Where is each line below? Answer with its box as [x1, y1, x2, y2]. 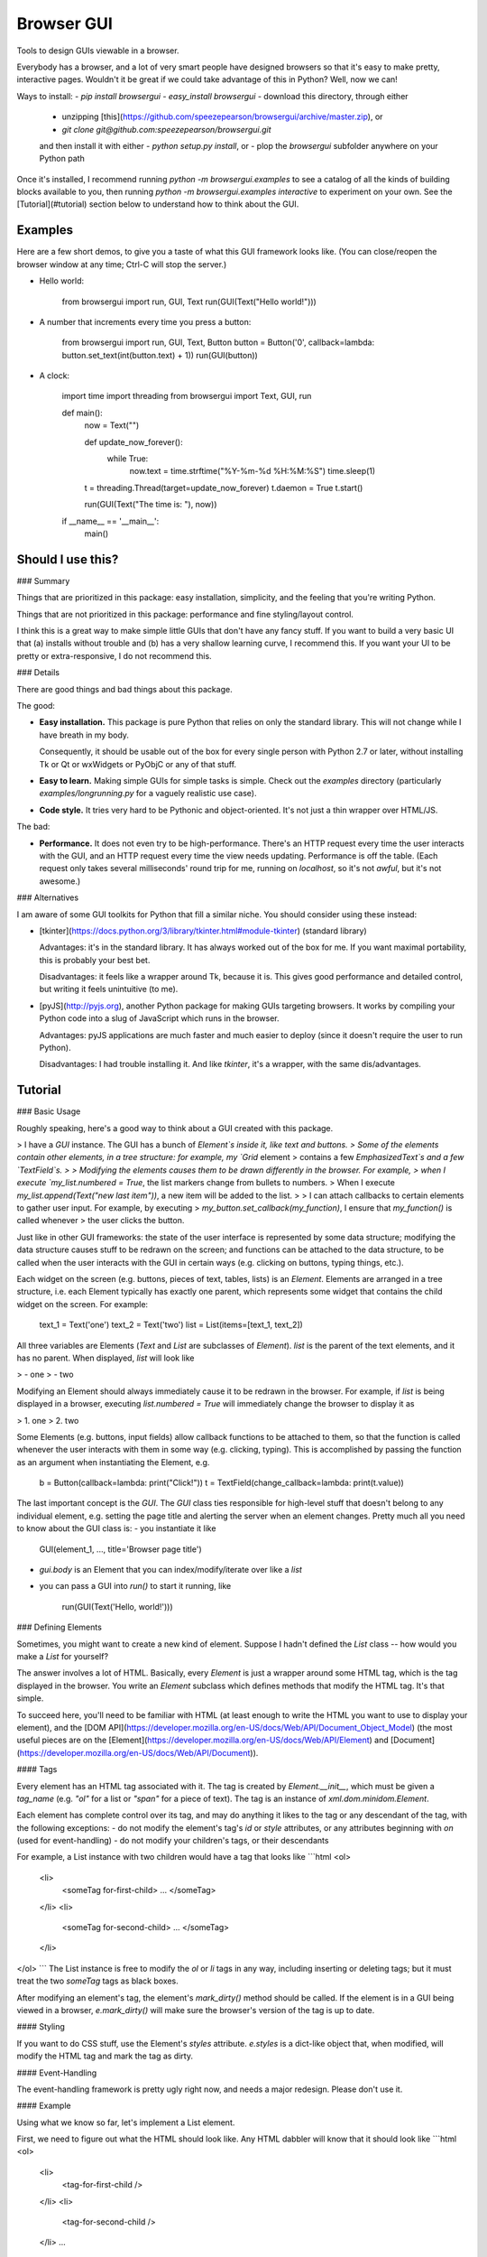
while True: [106, 453, 149, 464]
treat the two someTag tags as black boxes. [16, 1975, 179, 1986]
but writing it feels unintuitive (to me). [39, 984, 179, 995]
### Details [16, 667, 60, 678]
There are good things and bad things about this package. [16, 683, 234, 694]
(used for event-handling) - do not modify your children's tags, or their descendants [16, 1835, 329, 1846]
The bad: [16, 822, 51, 832]
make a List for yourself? [16, 1650, 108, 1661]
